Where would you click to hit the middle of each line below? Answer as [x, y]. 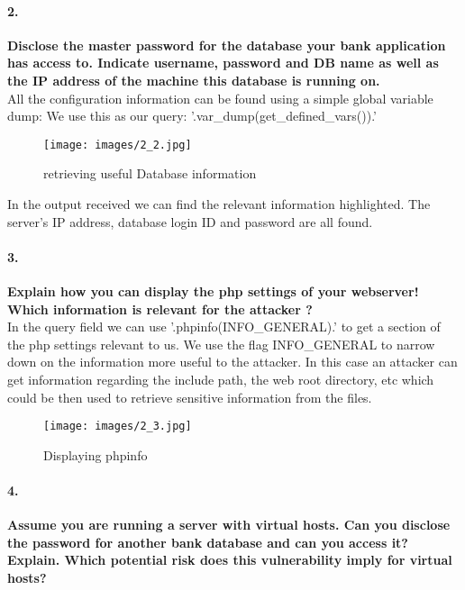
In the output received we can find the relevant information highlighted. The [219, 204]
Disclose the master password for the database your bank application [227, 45]
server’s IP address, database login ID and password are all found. [190, 221]
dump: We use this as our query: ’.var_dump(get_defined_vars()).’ [192, 116]
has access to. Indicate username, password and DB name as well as [223, 63]
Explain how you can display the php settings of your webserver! [213, 291]
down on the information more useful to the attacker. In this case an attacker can [232, 362]
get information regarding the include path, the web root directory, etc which [221, 379]
